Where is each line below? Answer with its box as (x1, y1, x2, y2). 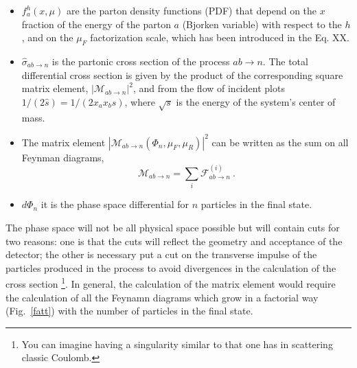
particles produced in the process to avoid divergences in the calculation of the (5, 260, 336, 275)
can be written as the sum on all (211, 135, 349, 149)
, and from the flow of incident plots (133, 81, 285, 95)
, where (124, 94, 155, 108)
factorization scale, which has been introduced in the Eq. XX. (90, 30, 350, 45)
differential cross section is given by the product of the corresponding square (21, 67, 343, 82)
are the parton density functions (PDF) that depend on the (66, 3, 317, 17)
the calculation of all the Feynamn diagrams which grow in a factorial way (5, 290, 319, 304)
